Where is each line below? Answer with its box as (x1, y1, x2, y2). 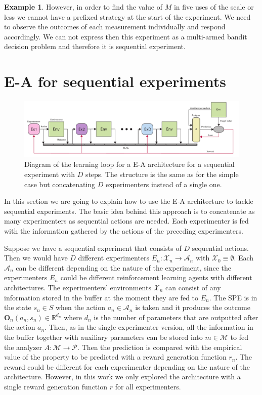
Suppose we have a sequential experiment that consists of (4, 242, 182, 253)
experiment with (24, 169, 75, 180)
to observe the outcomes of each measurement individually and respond (4, 21, 226, 32)
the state (4, 302, 31, 313)
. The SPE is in (209, 292, 257, 302)
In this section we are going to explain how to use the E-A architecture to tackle (4, 196, 253, 206)
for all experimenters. (115, 381, 181, 391)
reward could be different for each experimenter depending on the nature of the (4, 361, 250, 372)
